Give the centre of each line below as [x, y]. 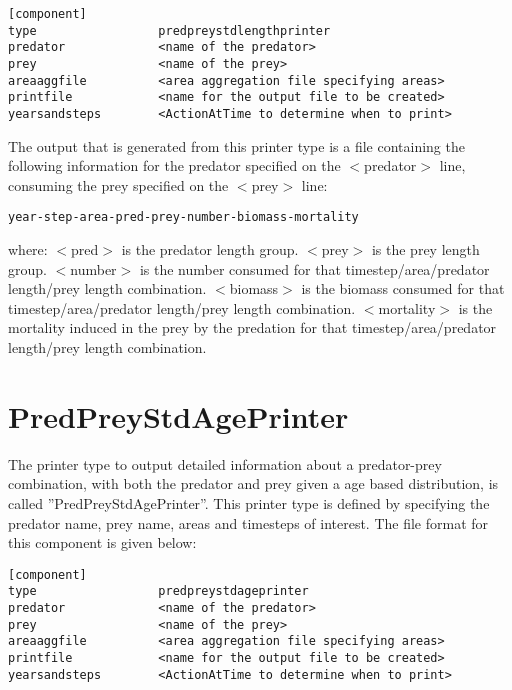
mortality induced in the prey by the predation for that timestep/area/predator [252, 327]
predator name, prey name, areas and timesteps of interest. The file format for [248, 522]
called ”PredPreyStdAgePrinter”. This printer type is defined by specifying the [249, 502]
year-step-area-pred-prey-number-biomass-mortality [183, 217]
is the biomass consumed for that [403, 288]
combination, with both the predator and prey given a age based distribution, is [253, 483]
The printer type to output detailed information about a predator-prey [225, 463]
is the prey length [425, 249]
